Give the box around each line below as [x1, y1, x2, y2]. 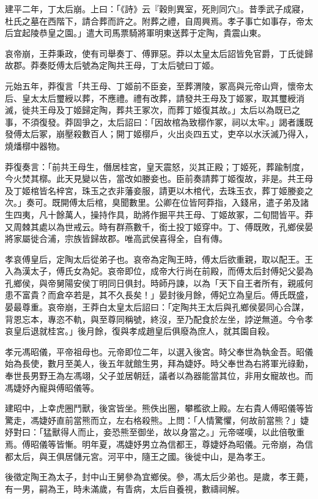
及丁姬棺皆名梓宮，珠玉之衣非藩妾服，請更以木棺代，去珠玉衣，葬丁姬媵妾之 [5, 184, 313, 197]
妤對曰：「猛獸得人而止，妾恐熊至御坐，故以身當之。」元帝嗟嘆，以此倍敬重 [5, 426, 305, 438]
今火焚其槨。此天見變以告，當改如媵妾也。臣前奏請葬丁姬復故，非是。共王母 [5, 172, 313, 185]
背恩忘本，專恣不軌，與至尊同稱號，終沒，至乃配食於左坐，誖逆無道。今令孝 [5, 312, 313, 325]
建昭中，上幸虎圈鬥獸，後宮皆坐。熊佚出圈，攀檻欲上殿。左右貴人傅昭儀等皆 [5, 402, 313, 415]
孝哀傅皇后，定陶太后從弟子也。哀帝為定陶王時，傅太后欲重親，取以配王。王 [5, 252, 313, 265]
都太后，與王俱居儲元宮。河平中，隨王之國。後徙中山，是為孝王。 [5, 449, 270, 462]
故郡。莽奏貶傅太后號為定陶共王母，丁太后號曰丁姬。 [5, 59, 219, 72]
